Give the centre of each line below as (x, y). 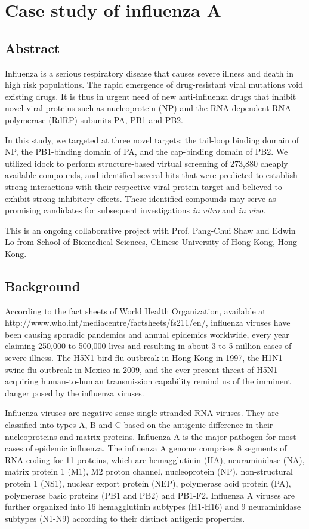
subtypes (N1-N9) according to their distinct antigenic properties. (125, 518)
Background (43, 285)
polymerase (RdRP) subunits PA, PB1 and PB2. (94, 119)
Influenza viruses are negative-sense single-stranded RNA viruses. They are (142, 413)
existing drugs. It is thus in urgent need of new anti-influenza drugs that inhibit (151, 96)
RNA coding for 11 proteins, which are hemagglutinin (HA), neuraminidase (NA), (155, 459)
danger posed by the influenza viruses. (75, 392)
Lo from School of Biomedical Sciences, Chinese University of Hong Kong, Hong (151, 242)
